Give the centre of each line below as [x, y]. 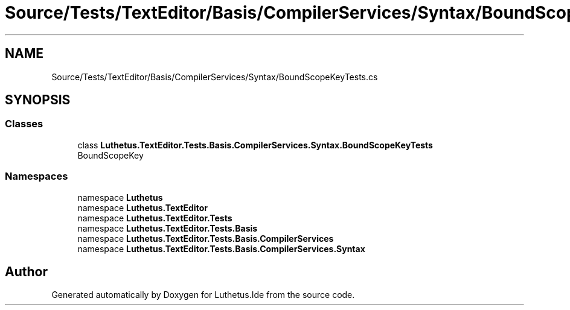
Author [26, 271]
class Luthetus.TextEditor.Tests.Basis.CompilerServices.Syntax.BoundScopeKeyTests [255, 145]
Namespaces [37, 176]
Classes [24, 124]
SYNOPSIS [38, 100]
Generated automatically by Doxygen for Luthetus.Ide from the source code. [203, 295]
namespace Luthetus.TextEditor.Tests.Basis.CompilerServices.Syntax [221, 248]
